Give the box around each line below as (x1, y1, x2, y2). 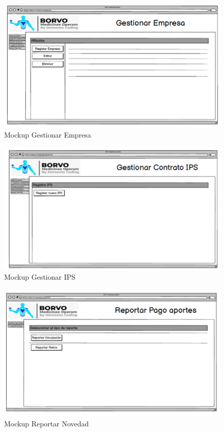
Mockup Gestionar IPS (4, 272, 76, 282)
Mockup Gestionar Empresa (4, 129, 91, 140)
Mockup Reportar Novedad (4, 418, 89, 429)
